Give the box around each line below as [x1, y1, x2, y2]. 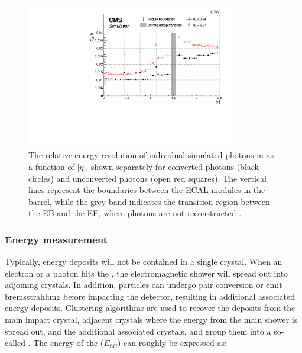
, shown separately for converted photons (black [86, 160, 259, 172]
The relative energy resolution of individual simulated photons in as [28, 149, 274, 161]
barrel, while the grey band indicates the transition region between [28, 195, 270, 207]
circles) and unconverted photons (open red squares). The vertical [28, 172, 267, 184]
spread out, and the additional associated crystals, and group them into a [5, 325, 271, 337]
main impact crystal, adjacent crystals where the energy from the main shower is [5, 313, 298, 326]
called [5, 336, 25, 349]
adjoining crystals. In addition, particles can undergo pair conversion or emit [5, 278, 282, 291]
